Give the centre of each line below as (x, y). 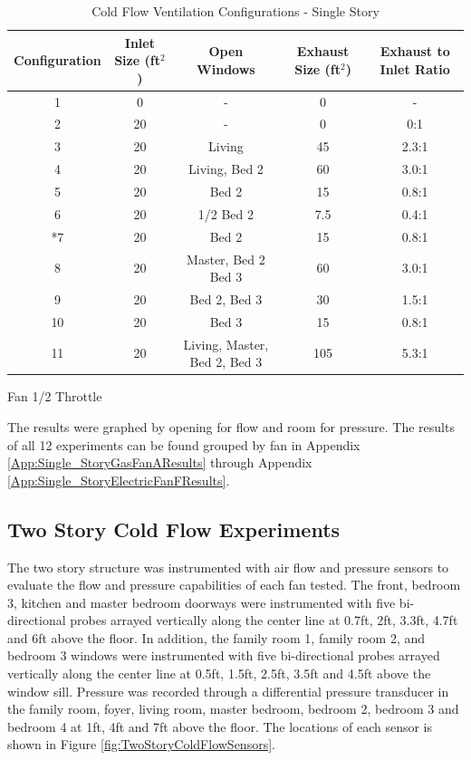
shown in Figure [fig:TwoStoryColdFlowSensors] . (141, 744)
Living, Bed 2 (226, 169)
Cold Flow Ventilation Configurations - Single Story (235, 11)
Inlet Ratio (415, 68)
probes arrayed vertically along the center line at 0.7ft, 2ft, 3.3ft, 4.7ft (264, 620)
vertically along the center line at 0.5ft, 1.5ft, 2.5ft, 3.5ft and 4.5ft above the (219, 673)
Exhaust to (415, 51)
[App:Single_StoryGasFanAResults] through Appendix (160, 462)
